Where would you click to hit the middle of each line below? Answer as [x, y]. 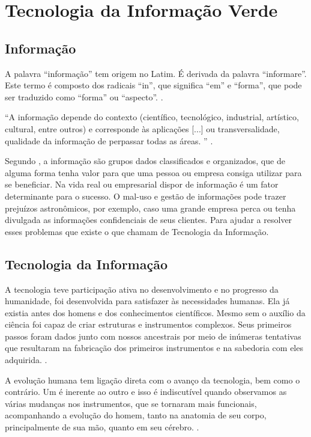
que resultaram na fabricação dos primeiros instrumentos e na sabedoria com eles [154, 348]
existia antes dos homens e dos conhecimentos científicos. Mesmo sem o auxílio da [155, 312]
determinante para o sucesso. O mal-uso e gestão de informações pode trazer [146, 196]
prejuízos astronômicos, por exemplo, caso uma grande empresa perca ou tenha [150, 208]
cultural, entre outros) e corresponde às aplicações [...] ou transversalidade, [142, 128]
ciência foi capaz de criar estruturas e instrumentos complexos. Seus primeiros [148, 324]
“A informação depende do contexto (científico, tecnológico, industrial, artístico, [152, 117]
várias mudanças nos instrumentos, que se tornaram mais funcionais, [131, 403]
